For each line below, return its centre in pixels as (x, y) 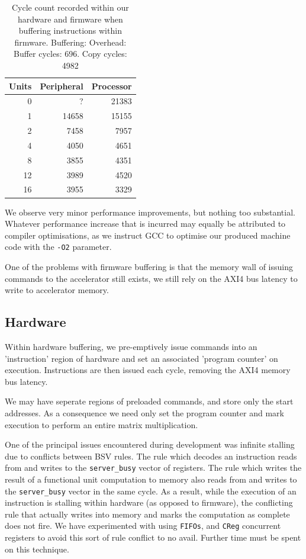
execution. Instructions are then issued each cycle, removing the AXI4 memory (148, 370)
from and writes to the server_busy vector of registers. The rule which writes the (153, 468)
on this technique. (37, 549)
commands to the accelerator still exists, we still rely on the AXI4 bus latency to (151, 278)
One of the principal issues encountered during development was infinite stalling (150, 444)
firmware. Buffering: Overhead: (70, 42)
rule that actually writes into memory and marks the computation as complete (147, 514)
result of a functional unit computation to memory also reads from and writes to (151, 479)
